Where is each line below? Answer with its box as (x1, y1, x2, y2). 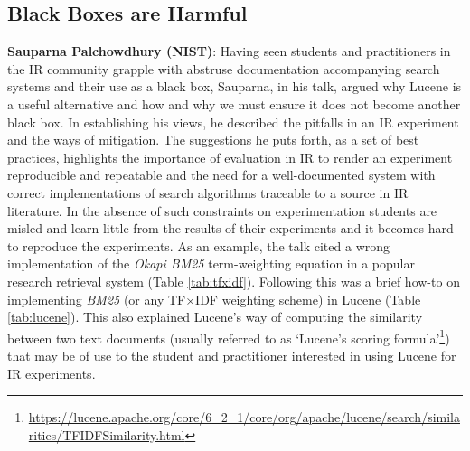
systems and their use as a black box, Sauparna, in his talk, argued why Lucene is (7, 77, 462, 96)
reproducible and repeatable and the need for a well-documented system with (7, 165, 436, 184)
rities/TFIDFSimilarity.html (28, 425, 185, 444)
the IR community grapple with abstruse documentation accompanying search (7, 59, 440, 78)
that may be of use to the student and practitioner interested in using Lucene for (7, 345, 456, 364)
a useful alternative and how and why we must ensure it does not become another (7, 94, 461, 113)
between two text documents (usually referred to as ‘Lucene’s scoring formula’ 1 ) (7, 325, 450, 347)
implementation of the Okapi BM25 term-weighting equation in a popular (7, 254, 415, 273)
